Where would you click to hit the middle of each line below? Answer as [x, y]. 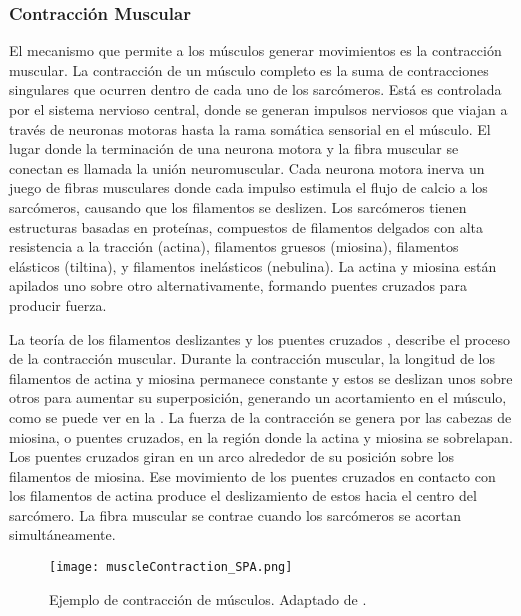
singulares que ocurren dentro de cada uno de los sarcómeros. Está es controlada [255, 89]
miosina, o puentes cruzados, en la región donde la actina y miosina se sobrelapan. [261, 436]
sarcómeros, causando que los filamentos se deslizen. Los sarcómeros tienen [238, 206]
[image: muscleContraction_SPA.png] [171, 567]
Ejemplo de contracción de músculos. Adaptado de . [208, 598]
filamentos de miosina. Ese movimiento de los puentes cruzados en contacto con [252, 475]
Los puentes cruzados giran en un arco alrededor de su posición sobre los [232, 456]
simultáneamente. [62, 534]
